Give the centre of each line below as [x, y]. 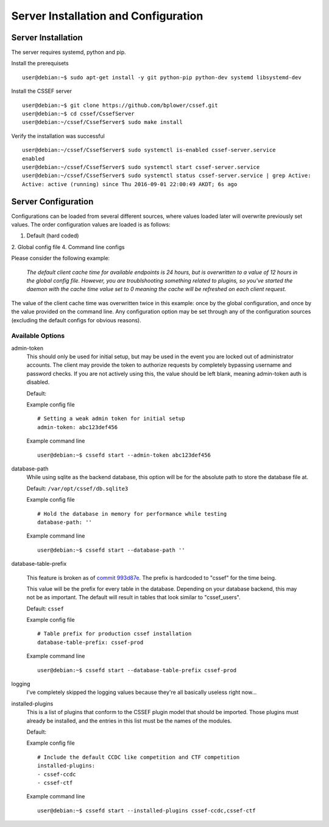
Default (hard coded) [53, 236]
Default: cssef [45, 609]
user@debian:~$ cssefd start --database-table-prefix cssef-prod [137, 670]
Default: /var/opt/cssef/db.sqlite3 [77, 488]
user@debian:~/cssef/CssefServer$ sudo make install [102, 122]
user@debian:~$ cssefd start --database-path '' [111, 550]
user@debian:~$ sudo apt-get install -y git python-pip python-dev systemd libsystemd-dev [162, 77]
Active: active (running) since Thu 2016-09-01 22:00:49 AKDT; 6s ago [130, 184]
